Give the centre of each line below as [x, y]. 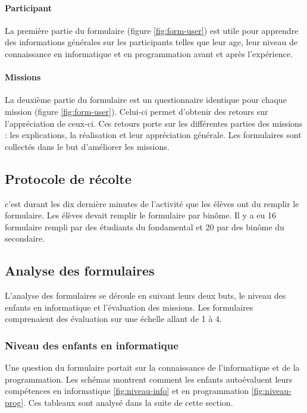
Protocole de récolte [68, 178]
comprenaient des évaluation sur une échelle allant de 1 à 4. [113, 319]
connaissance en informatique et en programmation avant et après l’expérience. [149, 53]
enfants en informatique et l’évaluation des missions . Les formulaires [129, 307]
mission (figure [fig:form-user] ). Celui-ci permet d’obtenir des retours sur [137, 111]
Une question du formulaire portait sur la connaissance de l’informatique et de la [152, 367]
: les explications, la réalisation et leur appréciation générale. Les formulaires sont [153, 135]
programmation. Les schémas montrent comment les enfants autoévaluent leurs [149, 379]
